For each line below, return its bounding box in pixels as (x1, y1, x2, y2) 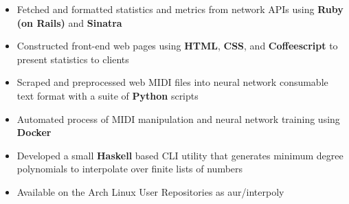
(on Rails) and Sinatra (16, 15, 122, 30)
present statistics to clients (16, 52, 129, 66)
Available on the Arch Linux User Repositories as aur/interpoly (16, 184, 284, 199)
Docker (16, 125, 52, 139)
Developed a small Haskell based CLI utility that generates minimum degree (16, 148, 344, 162)
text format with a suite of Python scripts (16, 88, 199, 102)
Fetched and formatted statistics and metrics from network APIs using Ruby (16, 2, 344, 16)
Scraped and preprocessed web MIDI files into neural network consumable (16, 75, 328, 89)
